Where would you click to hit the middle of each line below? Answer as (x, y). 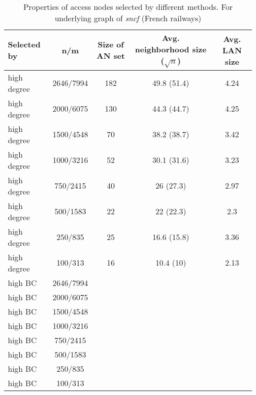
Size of (111, 44)
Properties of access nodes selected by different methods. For (128, 7)
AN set (111, 56)
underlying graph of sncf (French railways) (128, 18)
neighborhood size (171, 49)
